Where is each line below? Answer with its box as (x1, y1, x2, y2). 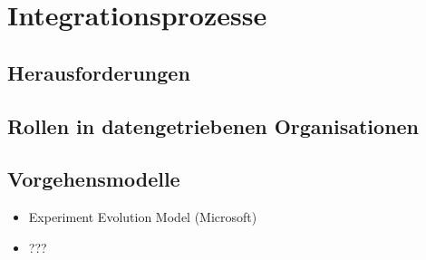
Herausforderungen (7, 58, 190, 86)
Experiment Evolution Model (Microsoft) (28, 207, 257, 226)
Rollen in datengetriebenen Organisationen (7, 111, 420, 140)
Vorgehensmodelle (7, 165, 180, 193)
